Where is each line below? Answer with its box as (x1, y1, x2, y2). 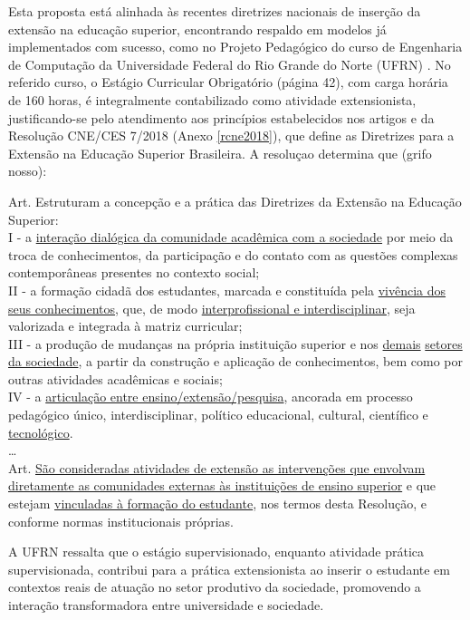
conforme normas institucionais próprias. (8, 511, 234, 530)
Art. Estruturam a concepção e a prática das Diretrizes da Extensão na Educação (8, 191, 462, 210)
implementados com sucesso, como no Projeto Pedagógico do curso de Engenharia (8, 37, 463, 56)
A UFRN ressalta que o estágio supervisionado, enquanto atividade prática (8, 542, 425, 561)
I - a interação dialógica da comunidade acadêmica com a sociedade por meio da (8, 228, 454, 247)
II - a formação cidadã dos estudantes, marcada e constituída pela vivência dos (8, 280, 446, 299)
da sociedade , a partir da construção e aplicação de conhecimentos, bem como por (8, 352, 464, 371)
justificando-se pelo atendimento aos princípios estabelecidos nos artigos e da (8, 108, 435, 127)
